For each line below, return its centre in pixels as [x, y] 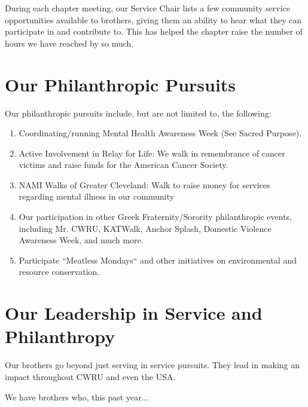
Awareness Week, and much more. [81, 240]
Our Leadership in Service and [134, 313]
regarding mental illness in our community [97, 196]
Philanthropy [60, 336]
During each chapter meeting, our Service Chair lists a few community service [148, 8]
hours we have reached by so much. [69, 43]
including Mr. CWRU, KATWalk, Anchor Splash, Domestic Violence [145, 228]
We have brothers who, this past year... [77, 397]
